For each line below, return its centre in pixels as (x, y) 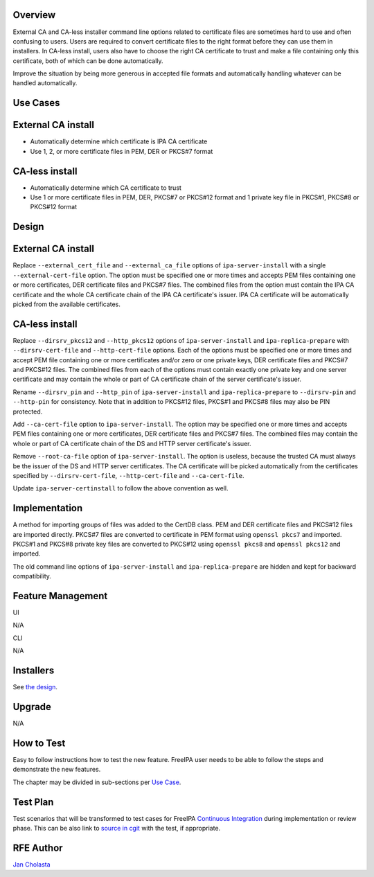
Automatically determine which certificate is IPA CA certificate (119, 141)
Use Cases (36, 103)
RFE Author (38, 848)
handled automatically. (45, 83)
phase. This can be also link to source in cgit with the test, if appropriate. (117, 829)
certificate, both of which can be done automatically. (88, 61)
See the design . (35, 687)
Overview (34, 15)
